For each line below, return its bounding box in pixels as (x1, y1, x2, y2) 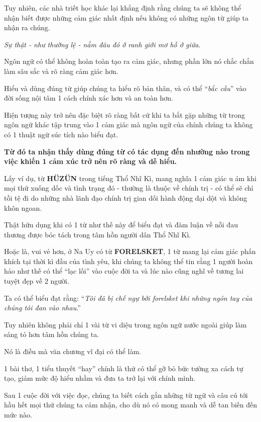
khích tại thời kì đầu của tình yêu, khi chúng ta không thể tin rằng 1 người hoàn (4, 256, 253, 266)
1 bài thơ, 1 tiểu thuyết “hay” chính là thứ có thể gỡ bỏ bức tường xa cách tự (4, 363, 243, 373)
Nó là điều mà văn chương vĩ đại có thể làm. (4, 346, 141, 357)
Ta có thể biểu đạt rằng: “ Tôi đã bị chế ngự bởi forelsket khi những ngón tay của (4, 292, 252, 303)
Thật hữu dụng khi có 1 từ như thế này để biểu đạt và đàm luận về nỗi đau (4, 219, 238, 230)
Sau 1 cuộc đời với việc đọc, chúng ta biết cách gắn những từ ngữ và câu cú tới (4, 389, 248, 400)
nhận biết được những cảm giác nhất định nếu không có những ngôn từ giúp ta (4, 12, 248, 23)
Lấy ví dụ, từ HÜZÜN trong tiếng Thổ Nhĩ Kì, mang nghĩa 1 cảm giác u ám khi (4, 173, 257, 183)
